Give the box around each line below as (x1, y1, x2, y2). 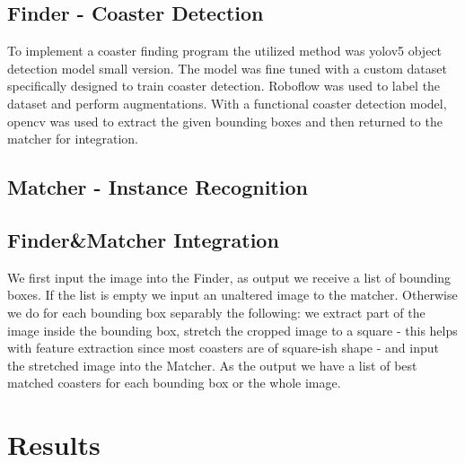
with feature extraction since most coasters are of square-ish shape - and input (7, 338, 439, 357)
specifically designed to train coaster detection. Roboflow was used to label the (7, 76, 441, 95)
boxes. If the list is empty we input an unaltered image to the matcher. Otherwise (7, 285, 458, 304)
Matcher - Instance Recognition (7, 173, 308, 201)
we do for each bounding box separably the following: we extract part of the (7, 302, 426, 321)
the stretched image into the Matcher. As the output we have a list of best (7, 355, 417, 374)
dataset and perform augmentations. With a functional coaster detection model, (7, 93, 447, 112)
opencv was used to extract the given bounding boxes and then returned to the (7, 111, 443, 130)
